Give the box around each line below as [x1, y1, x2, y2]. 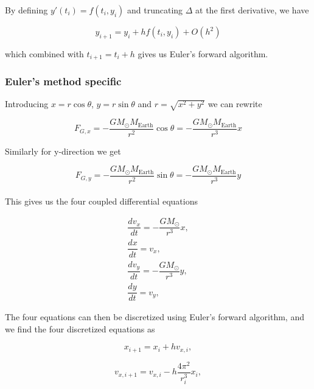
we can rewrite [208, 97, 262, 110]
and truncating [127, 4, 183, 16]
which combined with [5, 47, 84, 60]
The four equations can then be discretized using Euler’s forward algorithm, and [5, 310, 304, 323]
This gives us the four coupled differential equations [5, 195, 198, 208]
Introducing [5, 97, 49, 110]
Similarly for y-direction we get [5, 144, 121, 157]
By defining [5, 4, 48, 16]
